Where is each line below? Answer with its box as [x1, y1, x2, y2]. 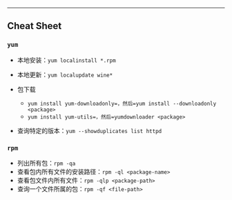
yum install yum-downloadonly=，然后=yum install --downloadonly [27, 100, 217, 107]
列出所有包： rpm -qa [17, 159, 76, 167]
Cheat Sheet [7, 20, 62, 32]
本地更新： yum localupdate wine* [17, 70, 113, 79]
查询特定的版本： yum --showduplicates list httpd [17, 126, 162, 134]
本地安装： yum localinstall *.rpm [17, 56, 116, 64]
